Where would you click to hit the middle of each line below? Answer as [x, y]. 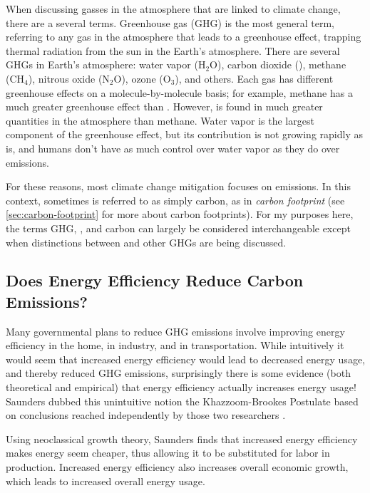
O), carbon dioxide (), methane [278, 64]
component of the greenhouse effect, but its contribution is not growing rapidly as [184, 134]
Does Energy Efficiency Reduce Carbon [155, 280]
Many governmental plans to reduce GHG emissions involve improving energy [175, 331]
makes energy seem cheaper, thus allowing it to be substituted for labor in [168, 453]
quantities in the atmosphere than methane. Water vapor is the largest [160, 120]
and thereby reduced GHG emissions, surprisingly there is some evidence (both [178, 373]
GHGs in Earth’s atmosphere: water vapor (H [106, 64]
